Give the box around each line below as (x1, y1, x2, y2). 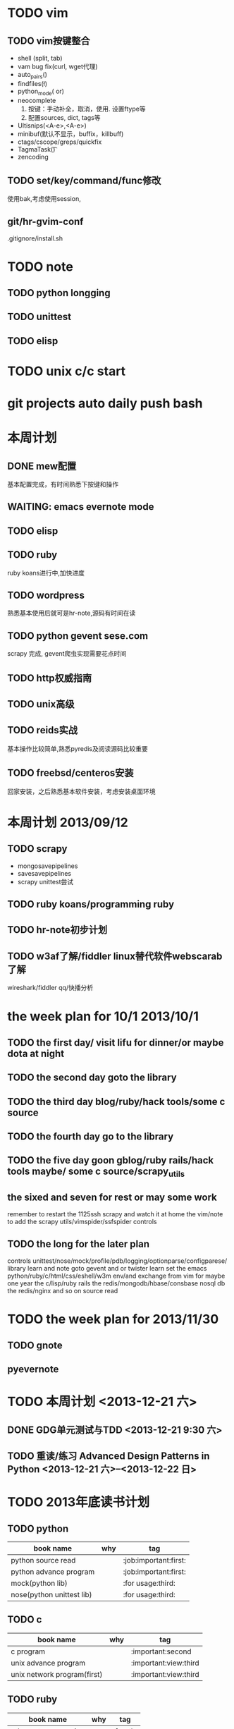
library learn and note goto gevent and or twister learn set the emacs (7, 1264, 207, 1273)
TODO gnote (7, 1339, 63, 1351)
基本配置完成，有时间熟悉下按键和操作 (7, 479, 118, 488)
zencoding (17, 152, 49, 161)
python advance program (11, 1567, 95, 1577)
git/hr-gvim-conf (7, 215, 84, 227)
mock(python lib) (11, 1578, 68, 1588)
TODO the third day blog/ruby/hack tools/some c (7, 1095, 226, 1108)
